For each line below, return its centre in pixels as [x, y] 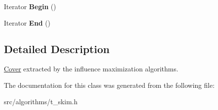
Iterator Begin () [30, 6]
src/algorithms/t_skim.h [41, 101]
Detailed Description [57, 48]
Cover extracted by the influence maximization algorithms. [91, 69]
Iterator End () [27, 22]
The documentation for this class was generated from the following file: [109, 85]
